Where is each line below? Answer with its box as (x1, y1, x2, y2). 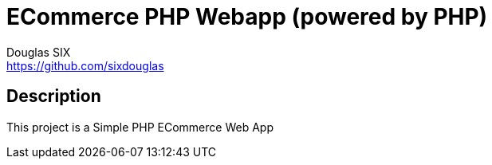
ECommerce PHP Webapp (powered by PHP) (6, 3, 488, 30)
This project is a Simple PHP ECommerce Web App (6, 120, 274, 134)
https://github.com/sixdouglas (6, 58, 164, 73)
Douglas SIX (6, 45, 71, 59)
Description (6, 86, 101, 107)
